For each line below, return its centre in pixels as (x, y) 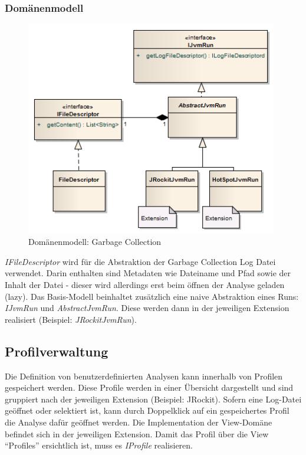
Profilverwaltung (57, 351)
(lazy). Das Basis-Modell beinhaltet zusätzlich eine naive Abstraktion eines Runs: (152, 296)
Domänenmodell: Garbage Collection (95, 242)
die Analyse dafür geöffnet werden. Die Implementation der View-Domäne (139, 422)
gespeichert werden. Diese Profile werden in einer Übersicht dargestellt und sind (149, 387)
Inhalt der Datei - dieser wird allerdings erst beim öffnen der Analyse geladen (145, 284)
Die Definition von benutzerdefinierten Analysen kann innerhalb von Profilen (144, 376)
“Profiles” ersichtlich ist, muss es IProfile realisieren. (99, 445)
